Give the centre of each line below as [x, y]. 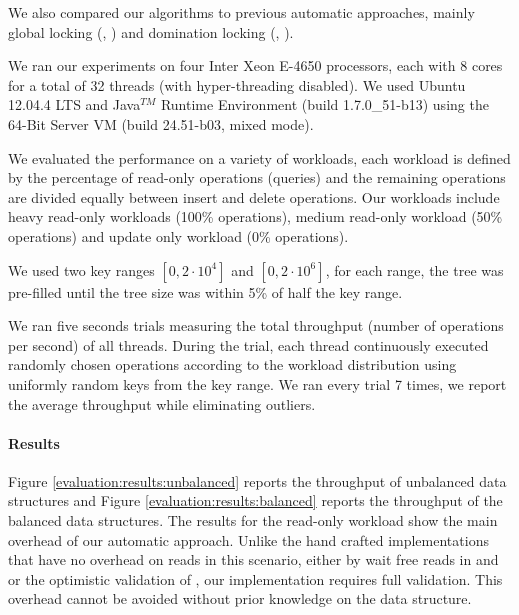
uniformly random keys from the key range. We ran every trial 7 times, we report [257, 383]
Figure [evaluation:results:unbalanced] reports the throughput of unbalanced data [257, 480]
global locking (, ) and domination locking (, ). [151, 31]
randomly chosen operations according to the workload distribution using [232, 364]
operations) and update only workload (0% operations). [178, 235]
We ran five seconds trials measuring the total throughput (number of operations [256, 325]
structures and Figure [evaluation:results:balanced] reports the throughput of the [255, 500]
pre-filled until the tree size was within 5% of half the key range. [205, 291]
